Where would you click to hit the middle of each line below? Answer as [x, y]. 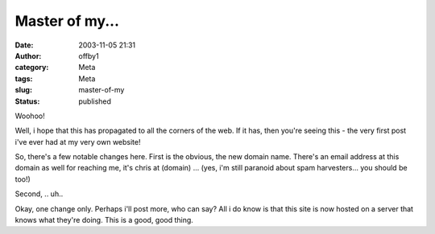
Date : [24, 45]
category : [32, 68]
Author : [28, 55]
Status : [27, 101]
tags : [24, 78]
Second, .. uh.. [39, 194]
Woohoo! [30, 116]
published [95, 101]
